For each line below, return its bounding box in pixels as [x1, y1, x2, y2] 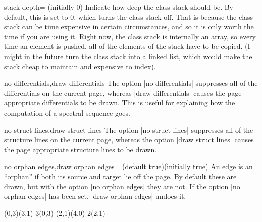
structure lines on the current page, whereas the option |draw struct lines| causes [4, 134, 254, 145]
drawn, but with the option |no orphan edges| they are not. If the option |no [4, 181, 240, 191]
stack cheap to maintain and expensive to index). [4, 61, 156, 71]
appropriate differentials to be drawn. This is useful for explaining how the [4, 97, 235, 108]
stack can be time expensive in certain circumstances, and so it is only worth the [4, 21, 254, 32]
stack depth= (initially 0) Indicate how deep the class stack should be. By [4, 2, 234, 12]
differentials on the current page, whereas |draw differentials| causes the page [4, 87, 242, 98]
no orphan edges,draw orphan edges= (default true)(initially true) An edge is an [4, 161, 253, 172]
